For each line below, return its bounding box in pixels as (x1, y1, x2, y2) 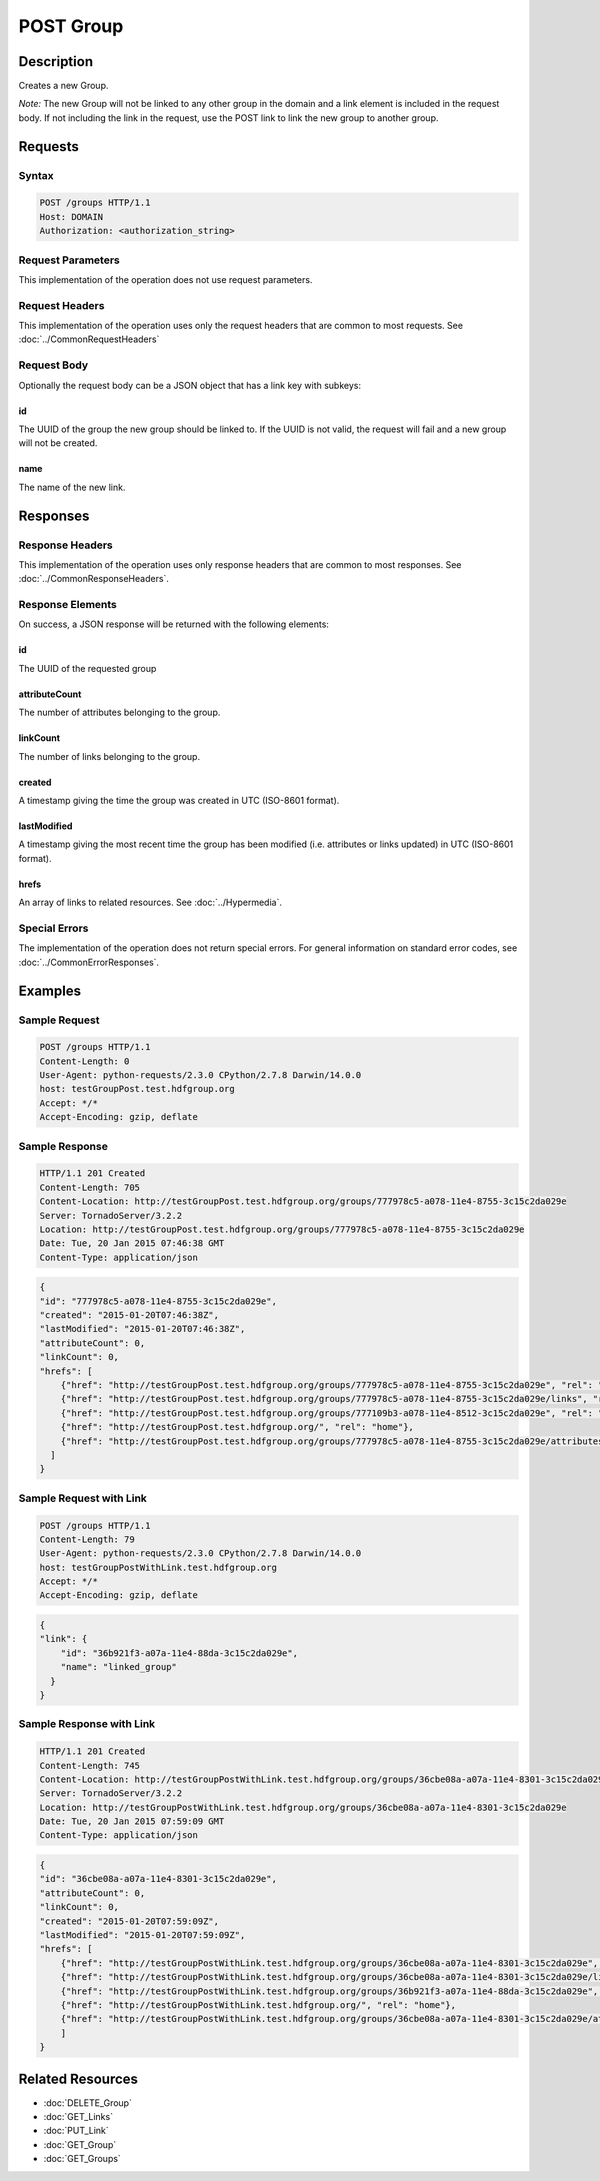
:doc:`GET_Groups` (43, 2153, 122, 2165)
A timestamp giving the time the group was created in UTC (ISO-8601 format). (18, 795, 340, 807)
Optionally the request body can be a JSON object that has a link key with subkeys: (18, 379, 362, 391)
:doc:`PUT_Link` (43, 2125, 109, 2137)
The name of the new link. (18, 481, 126, 493)
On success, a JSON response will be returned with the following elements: (18, 618, 330, 630)
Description (18, 53, 94, 70)
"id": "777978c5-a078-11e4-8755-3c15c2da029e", (39, 1295, 277, 1307)
